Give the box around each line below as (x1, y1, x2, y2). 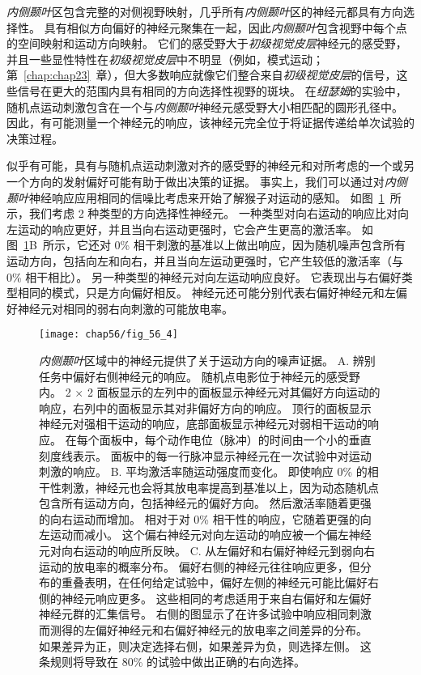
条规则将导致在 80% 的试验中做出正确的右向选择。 (39, 653, 305, 670)
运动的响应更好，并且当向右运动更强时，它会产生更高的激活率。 (17, 220, 358, 237)
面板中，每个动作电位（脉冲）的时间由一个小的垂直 (99, 431, 372, 448)
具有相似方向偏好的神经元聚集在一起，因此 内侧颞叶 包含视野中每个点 (44, 19, 407, 36)
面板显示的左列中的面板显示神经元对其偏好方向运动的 (96, 384, 381, 401)
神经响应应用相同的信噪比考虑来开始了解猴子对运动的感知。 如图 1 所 (29, 189, 402, 206)
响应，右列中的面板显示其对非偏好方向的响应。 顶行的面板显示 (39, 399, 372, 416)
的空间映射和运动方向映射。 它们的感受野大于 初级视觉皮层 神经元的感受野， (6, 35, 407, 52)
